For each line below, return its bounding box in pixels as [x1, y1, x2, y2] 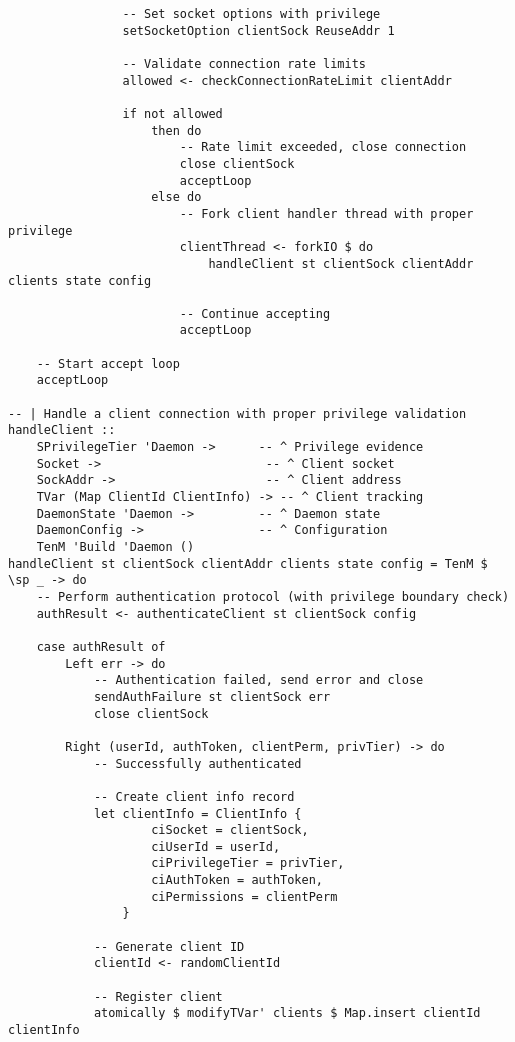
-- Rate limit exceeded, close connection [179, 140, 467, 155]
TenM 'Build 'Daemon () [36, 540, 195, 554]
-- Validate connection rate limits [122, 56, 366, 71]
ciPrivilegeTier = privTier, [151, 856, 345, 871]
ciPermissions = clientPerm [151, 889, 338, 904]
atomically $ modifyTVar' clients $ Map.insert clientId [93, 1006, 481, 1021]
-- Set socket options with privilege [122, 7, 381, 21]
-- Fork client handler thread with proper [179, 206, 474, 221]
